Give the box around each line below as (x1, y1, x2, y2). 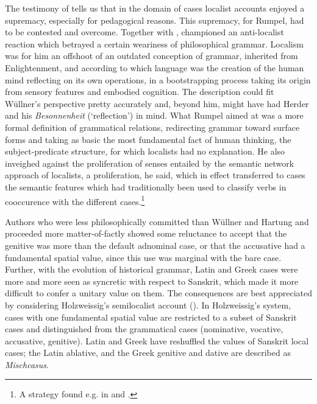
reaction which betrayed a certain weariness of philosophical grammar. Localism (5, 37, 304, 50)
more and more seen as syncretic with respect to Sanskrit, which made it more (5, 274, 299, 287)
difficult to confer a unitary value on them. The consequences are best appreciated (5, 287, 312, 299)
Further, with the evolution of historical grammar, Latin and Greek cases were (5, 263, 298, 276)
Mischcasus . (5, 358, 49, 371)
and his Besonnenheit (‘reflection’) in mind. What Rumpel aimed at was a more (5, 109, 304, 122)
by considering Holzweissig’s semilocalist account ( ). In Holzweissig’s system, (5, 298, 291, 311)
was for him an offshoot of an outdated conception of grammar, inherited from (5, 49, 298, 62)
